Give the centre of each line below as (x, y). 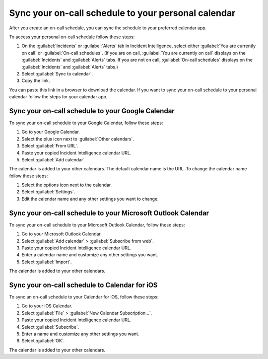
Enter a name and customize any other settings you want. (80, 334)
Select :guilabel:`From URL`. (50, 146)
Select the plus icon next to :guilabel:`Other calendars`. (78, 139)
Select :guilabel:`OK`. (43, 341)
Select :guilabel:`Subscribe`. (50, 327)
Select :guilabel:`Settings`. (48, 192)
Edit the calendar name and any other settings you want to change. (90, 199)
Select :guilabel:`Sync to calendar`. (57, 73)
